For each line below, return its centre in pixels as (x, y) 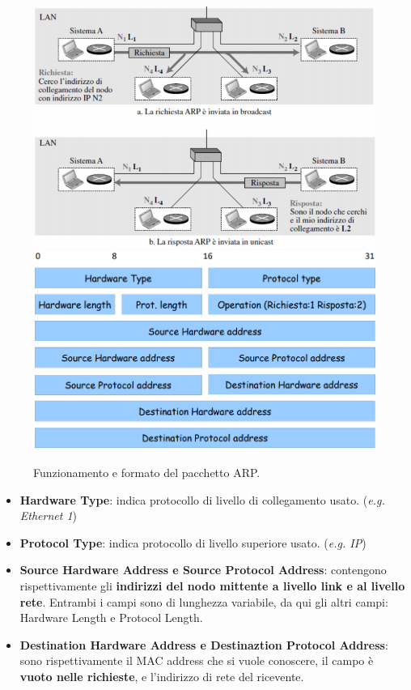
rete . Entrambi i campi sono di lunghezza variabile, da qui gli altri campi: (204, 601)
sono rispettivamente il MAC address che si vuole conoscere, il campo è (197, 660)
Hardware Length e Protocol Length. (111, 618)
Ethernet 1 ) (49, 515)
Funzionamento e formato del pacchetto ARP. (147, 473)
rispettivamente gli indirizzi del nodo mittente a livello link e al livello (212, 585)
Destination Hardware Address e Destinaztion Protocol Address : (204, 644)
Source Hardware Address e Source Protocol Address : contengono (203, 570)
